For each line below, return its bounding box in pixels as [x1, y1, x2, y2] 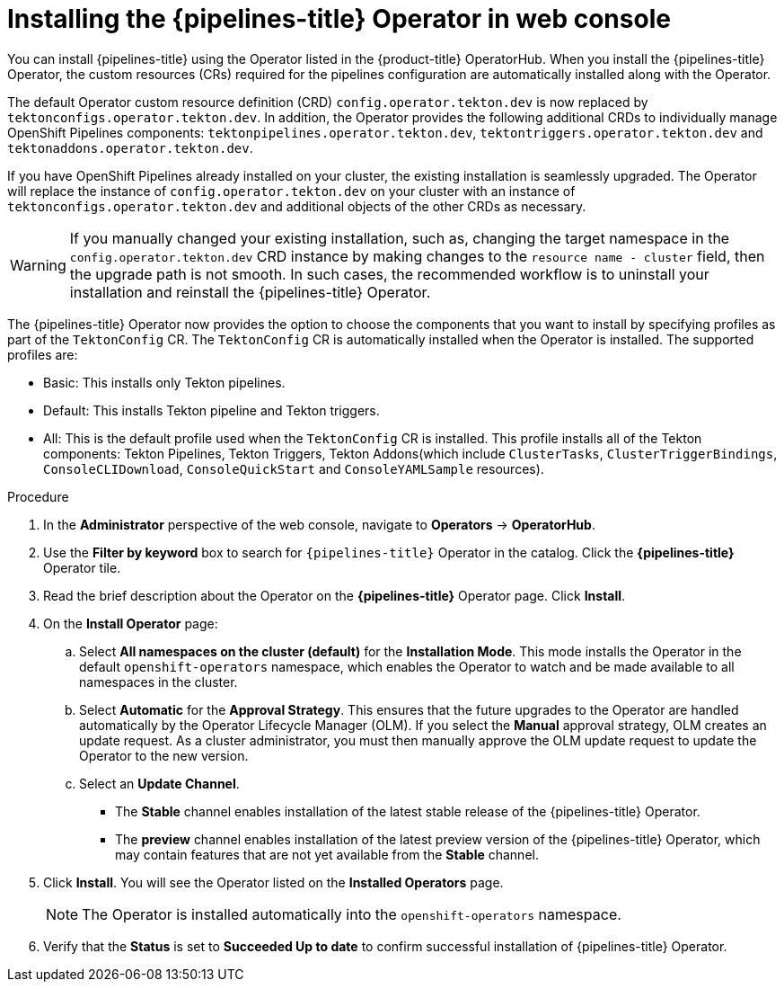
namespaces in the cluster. [79, 673, 238, 690]
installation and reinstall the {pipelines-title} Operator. [69, 282, 431, 301]
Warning [10, 255, 66, 274]
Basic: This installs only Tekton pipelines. [43, 374, 286, 390]
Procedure [7, 488, 69, 504]
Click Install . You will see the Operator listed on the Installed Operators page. [43, 874, 504, 890]
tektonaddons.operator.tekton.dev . [7, 139, 253, 156]
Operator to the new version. [79, 747, 249, 763]
